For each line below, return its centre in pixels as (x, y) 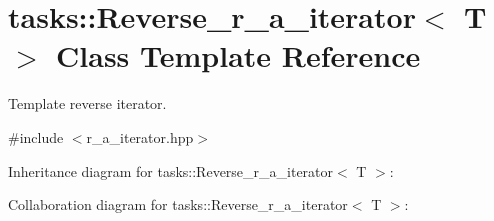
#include (36, 136)
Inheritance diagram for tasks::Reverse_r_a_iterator (171, 170)
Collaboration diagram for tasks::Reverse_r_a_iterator (178, 204)
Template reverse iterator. (87, 103)
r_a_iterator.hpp (140, 136)
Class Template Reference (238, 55)
